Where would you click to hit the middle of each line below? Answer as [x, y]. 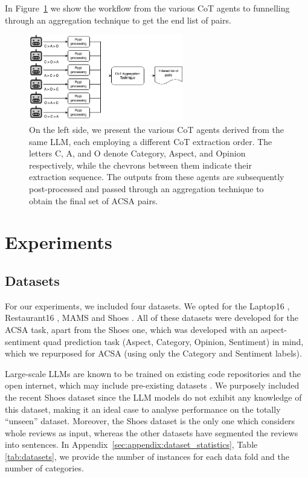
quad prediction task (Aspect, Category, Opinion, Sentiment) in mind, [173, 341]
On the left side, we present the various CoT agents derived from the [156, 130]
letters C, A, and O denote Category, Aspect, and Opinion [137, 153]
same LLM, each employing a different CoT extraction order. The [151, 141]
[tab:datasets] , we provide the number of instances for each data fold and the [147, 456]
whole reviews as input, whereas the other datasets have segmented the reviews [152, 432]
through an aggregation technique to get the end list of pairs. [118, 20]
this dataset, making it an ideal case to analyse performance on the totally [143, 409]
